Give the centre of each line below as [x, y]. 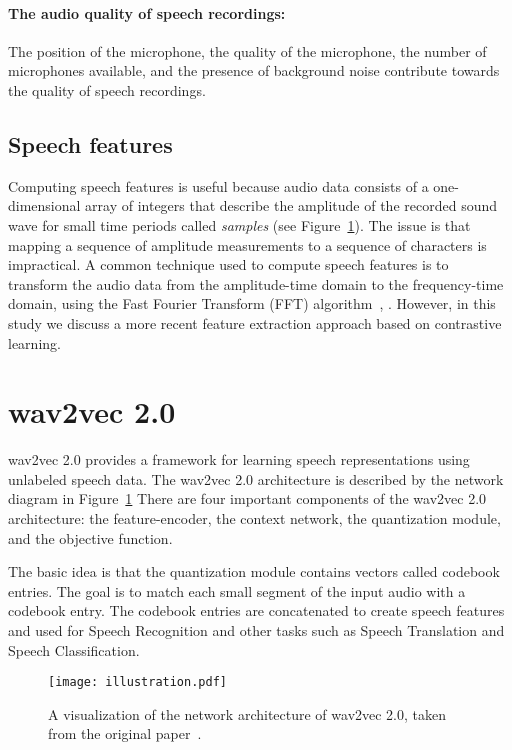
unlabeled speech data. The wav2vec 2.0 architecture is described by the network [256, 478]
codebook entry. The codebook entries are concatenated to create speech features [256, 610]
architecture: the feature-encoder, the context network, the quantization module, [254, 518]
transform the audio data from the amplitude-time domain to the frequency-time [256, 283]
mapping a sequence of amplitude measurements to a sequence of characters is [247, 244]
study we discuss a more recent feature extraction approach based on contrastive [255, 322]
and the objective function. [90, 537]
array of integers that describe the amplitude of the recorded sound [291, 205]
